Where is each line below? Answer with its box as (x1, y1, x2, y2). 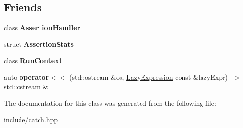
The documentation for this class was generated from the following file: (4, 98, 216, 108)
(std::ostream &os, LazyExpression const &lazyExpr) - (69, 71, 233, 82)
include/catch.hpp (4, 114, 58, 124)
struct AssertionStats (4, 39, 74, 49)
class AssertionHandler (4, 22, 81, 33)
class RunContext (4, 55, 62, 65)
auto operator (4, 71, 49, 82)
